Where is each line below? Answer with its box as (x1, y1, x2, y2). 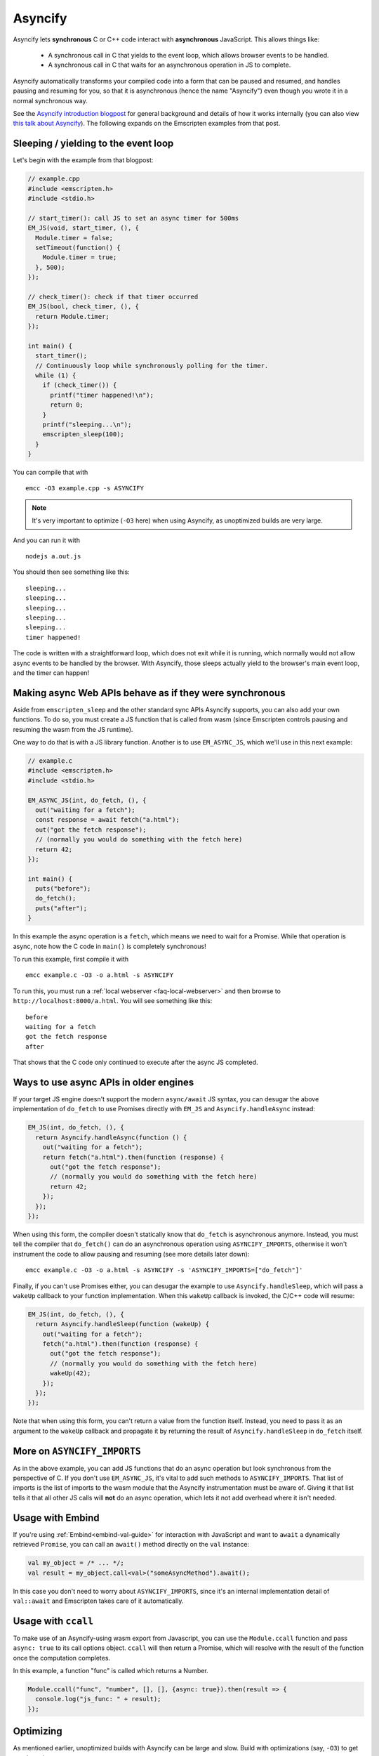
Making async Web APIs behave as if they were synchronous (13, 687, 286, 699)
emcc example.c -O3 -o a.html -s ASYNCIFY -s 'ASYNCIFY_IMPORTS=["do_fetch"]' (25, 1266, 303, 1274)
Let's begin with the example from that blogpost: (13, 156, 154, 164)
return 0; (50, 401, 84, 409)
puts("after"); (35, 904, 88, 912)
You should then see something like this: (13, 568, 130, 576)
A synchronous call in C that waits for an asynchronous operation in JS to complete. (48, 60, 291, 70)
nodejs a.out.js (25, 552, 81, 561)
